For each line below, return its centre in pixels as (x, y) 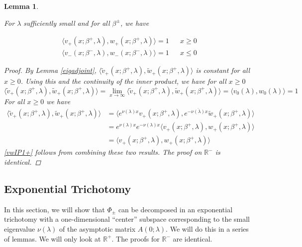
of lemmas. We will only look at (52, 238)
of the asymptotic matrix (98, 228)
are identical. (193, 238)
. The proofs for (136, 238)
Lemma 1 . (21, 6)
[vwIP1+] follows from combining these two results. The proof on (103, 152)
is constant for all (223, 70)
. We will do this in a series (207, 228)
